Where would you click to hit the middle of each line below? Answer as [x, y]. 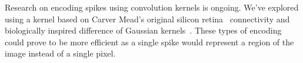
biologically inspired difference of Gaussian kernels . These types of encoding [143, 30]
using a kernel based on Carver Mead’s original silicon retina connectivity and [147, 19]
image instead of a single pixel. [60, 53]
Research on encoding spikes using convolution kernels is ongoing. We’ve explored [152, 7]
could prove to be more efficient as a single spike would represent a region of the [149, 42]
